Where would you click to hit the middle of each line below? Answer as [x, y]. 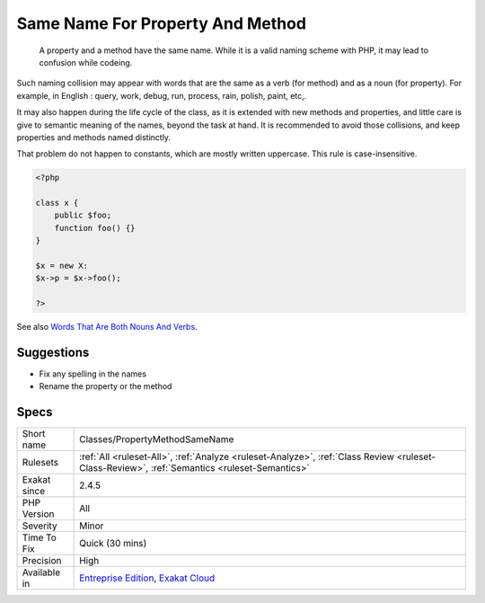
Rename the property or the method [106, 386]
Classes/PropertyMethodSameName [157, 439]
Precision [42, 561]
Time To [40, 537]
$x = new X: [62, 266]
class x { [57, 203]
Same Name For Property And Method [162, 23]
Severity [40, 526]
